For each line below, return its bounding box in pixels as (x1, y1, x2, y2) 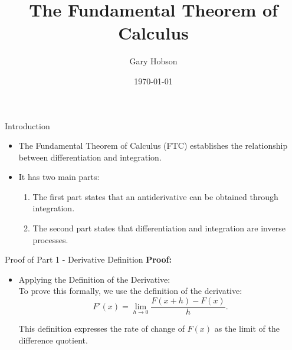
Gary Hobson (129, 55, 178, 67)
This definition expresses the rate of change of (18, 322, 185, 335)
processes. (32, 233, 68, 246)
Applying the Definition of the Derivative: (18, 273, 170, 285)
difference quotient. (18, 333, 88, 346)
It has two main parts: (18, 171, 100, 183)
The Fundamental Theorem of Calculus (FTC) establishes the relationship (18, 139, 288, 152)
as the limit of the (214, 322, 280, 335)
